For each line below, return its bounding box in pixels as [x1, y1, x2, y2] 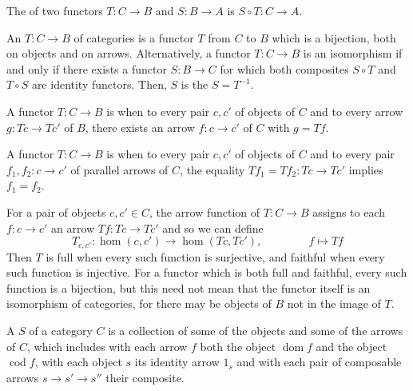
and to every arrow [310, 102, 403, 119]
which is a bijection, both [272, 29, 396, 46]
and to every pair [310, 146, 395, 162]
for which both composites [220, 60, 349, 77]
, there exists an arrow [85, 118, 195, 135]
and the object [316, 337, 387, 354]
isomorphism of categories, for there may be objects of [6, 295, 272, 312]
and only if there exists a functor [6, 60, 167, 77]
